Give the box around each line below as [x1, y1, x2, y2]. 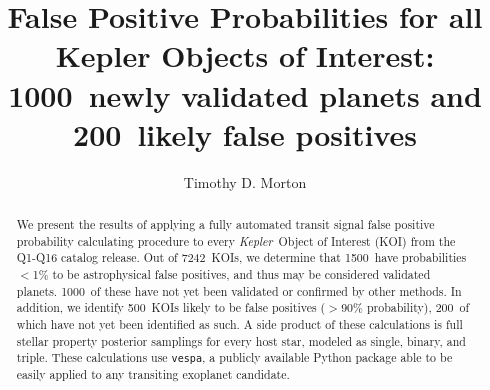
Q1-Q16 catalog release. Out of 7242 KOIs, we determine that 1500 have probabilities [16, 249, 467, 266]
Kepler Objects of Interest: [55, 35, 435, 76]
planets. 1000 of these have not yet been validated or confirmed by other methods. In [16, 282, 462, 299]
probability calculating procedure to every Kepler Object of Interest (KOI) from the [16, 232, 456, 249]
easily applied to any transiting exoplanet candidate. [16, 366, 290, 383]
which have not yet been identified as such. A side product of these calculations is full [16, 316, 463, 333]
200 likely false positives [73, 113, 417, 154]
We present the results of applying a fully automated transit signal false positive [16, 216, 435, 233]
